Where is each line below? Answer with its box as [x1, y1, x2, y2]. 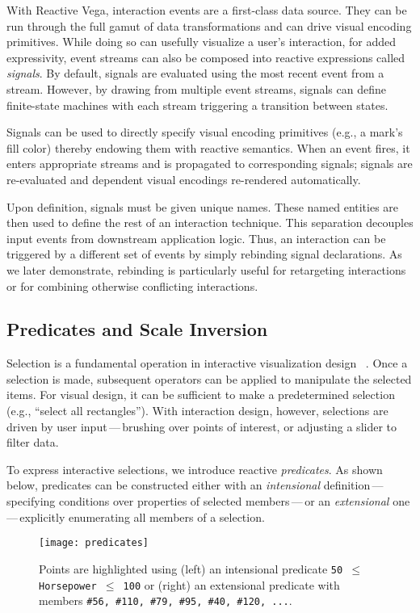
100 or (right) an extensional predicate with [123, 576, 340, 593]
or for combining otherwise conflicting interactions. [6, 277, 258, 294]
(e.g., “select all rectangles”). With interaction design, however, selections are [6, 402, 388, 419]
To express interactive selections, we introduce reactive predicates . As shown [6, 460, 383, 477]
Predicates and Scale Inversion [6, 317, 268, 342]
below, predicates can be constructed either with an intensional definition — [6, 477, 384, 493]
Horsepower [39, 580, 97, 592]
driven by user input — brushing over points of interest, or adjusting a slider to [6, 418, 397, 435]
